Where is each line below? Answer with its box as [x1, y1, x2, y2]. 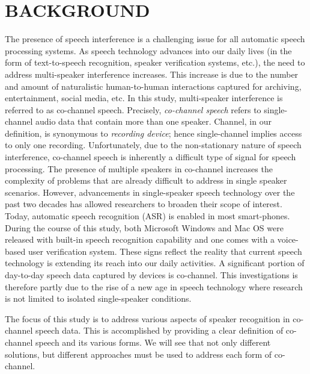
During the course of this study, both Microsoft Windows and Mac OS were [5, 221, 284, 234]
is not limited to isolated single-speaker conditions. [5, 292, 192, 305]
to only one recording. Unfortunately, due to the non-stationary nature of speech [5, 139, 302, 151]
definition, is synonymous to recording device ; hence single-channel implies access [5, 126, 302, 139]
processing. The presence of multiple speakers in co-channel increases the [5, 162, 273, 175]
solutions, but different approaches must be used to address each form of [5, 348, 272, 360]
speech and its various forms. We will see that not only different [35, 335, 271, 348]
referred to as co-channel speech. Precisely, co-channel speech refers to [5, 103, 261, 116]
